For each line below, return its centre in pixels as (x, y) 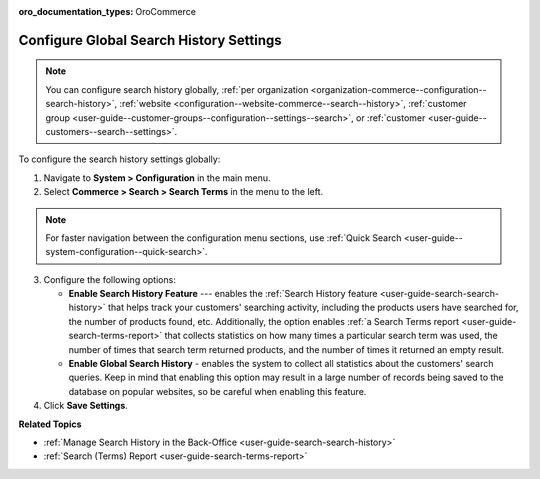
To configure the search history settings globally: (119, 159)
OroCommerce (166, 11)
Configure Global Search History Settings (150, 40)
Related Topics (50, 424)
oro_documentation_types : (76, 11)
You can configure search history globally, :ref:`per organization (177, 89)
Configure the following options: (110, 279)
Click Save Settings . (86, 406)
